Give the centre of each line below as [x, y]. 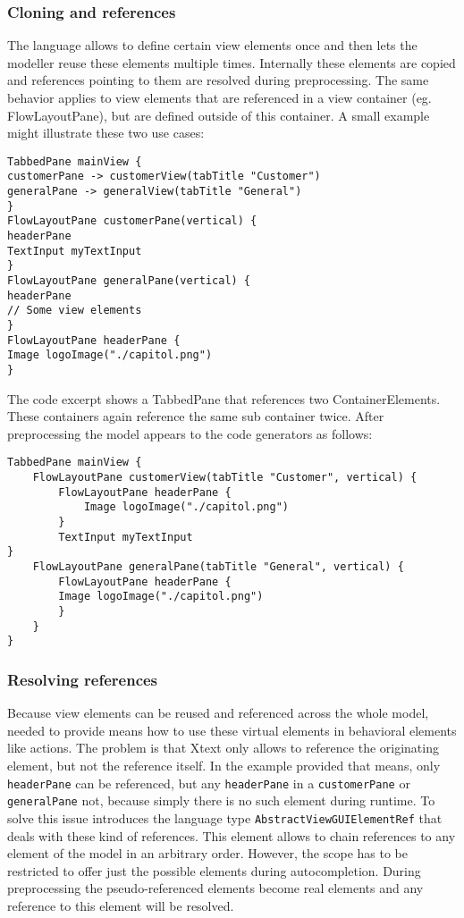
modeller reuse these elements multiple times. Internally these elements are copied [232, 62]
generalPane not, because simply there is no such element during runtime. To [221, 800]
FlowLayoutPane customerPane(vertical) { [132, 221]
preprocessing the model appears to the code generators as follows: [190, 433]
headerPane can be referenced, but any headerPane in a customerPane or [209, 783]
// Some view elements [75, 311]
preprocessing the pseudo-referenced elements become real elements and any [215, 888]
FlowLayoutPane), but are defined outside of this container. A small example [219, 115]
